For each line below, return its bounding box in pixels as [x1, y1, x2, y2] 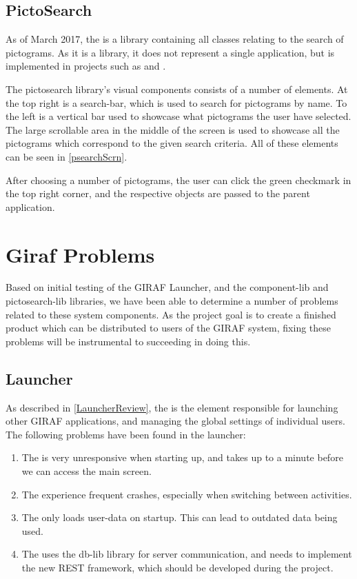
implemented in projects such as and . [6, 59, 166, 73]
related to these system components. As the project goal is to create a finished [6, 307, 336, 321]
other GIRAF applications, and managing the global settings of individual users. [6, 414, 345, 428]
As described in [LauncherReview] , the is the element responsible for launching [6, 400, 338, 414]
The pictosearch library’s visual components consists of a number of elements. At [6, 81, 348, 96]
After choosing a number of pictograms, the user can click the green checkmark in [6, 172, 351, 187]
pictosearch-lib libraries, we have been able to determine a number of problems [6, 294, 338, 308]
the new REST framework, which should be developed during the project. [21, 560, 334, 574]
